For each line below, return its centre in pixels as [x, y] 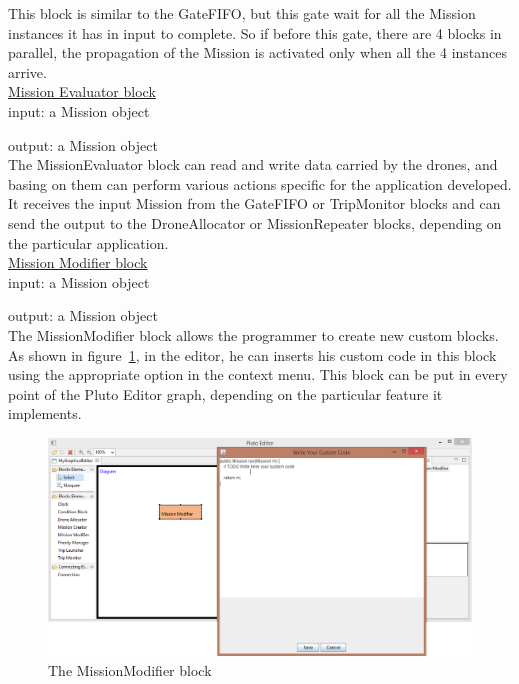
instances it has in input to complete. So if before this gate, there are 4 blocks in [255, 32]
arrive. [27, 71]
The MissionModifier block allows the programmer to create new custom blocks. [253, 334]
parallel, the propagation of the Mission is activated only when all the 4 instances [258, 52]
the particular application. [88, 242]
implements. [45, 413]
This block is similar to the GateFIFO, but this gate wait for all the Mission [242, 13]
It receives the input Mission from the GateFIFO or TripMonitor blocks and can [254, 203]
